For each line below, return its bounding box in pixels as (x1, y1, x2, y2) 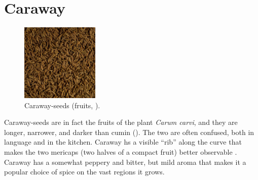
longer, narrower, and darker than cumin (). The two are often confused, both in (4, 126, 254, 137)
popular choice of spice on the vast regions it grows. (4, 166, 165, 177)
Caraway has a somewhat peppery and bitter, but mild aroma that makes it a (4, 156, 246, 167)
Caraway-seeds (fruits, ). (24, 100, 100, 110)
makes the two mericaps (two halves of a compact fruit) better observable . (4, 147, 237, 157)
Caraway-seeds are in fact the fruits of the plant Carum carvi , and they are (4, 117, 238, 127)
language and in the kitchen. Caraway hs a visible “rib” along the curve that (4, 137, 242, 147)
